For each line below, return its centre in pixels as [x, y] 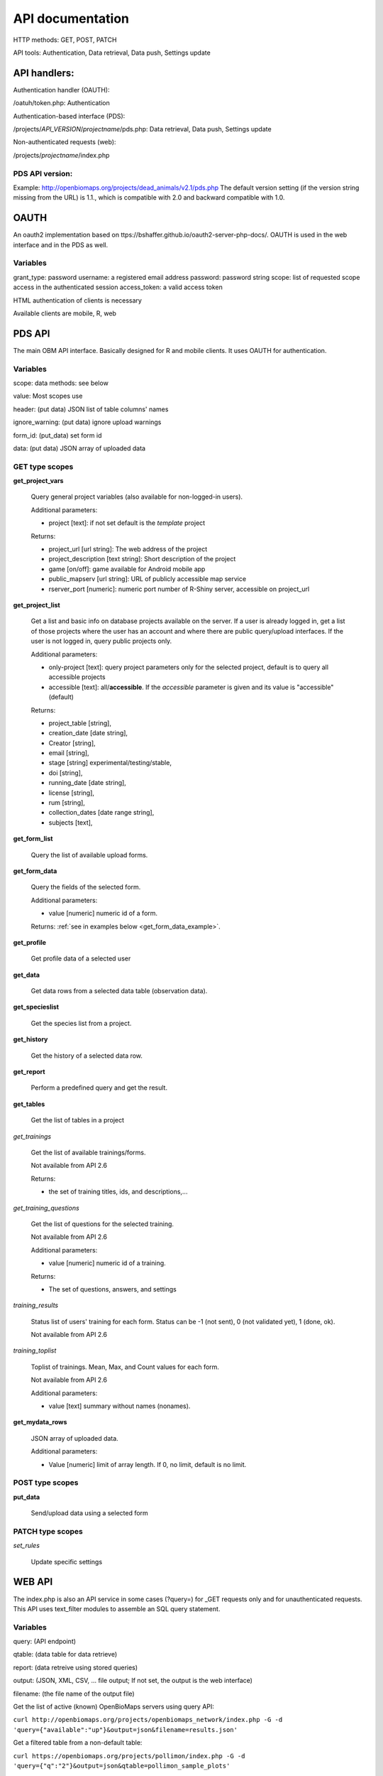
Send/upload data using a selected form [89, 1513]
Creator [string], [72, 743]
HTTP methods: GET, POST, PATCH [65, 40]
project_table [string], [80, 723]
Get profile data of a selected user [81, 958]
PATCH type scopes [48, 1531]
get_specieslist [36, 1007]
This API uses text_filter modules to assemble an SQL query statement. [117, 1608]
